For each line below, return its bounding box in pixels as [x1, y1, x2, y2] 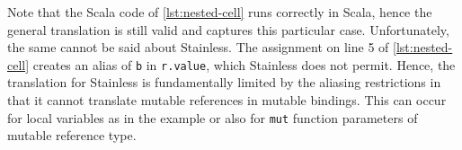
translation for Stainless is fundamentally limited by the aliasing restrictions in [7, 73, 441, 92]
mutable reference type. [7, 126, 137, 145]
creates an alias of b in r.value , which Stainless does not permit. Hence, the [32, 55, 456, 74]
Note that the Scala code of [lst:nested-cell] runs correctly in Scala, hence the [7, 3, 432, 21]
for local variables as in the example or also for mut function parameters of [7, 108, 418, 127]
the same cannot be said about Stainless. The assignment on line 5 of [7, 38, 389, 57]
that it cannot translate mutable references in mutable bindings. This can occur [7, 91, 447, 110]
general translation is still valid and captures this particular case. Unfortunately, [7, 20, 449, 39]
